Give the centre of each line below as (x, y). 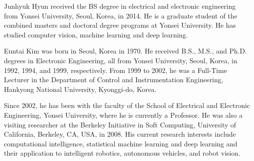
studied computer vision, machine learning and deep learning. (96, 34)
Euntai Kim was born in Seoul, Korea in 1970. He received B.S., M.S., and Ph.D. (126, 51)
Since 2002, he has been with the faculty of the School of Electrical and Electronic (127, 105)
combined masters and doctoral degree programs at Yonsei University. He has (120, 25)
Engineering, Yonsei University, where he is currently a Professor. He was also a (123, 115)
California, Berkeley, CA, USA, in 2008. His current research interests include (120, 134)
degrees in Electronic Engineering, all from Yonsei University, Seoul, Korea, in (121, 60)
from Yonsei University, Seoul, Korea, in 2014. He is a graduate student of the (121, 15)
